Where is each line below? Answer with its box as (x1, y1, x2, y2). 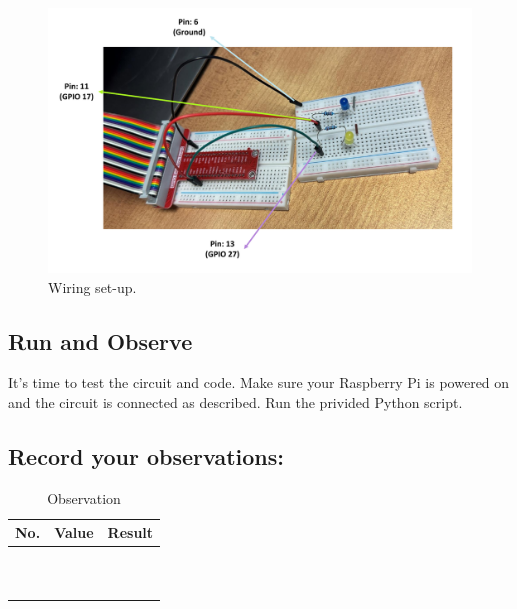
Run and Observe (8, 325, 193, 356)
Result (107, 522, 154, 543)
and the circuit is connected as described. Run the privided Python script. (8, 391, 463, 412)
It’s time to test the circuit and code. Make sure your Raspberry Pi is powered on (8, 372, 510, 393)
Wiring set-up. (48, 276, 137, 297)
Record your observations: (8, 440, 284, 471)
